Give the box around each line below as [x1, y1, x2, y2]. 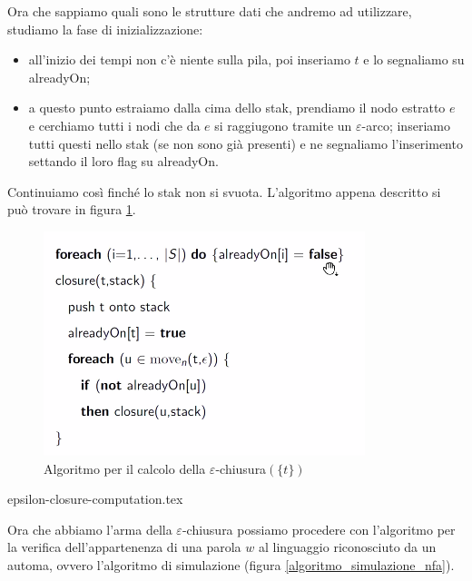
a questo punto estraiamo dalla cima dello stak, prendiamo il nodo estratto [28, 98, 446, 117]
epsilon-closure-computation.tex [7, 489, 183, 508]
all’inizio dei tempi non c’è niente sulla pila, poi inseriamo [28, 50, 350, 69]
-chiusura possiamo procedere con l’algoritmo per [182, 519, 456, 538]
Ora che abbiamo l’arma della [7, 519, 172, 538]
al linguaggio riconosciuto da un [258, 537, 437, 556]
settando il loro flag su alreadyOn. [28, 152, 219, 171]
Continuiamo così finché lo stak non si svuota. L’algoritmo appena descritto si [7, 182, 441, 201]
